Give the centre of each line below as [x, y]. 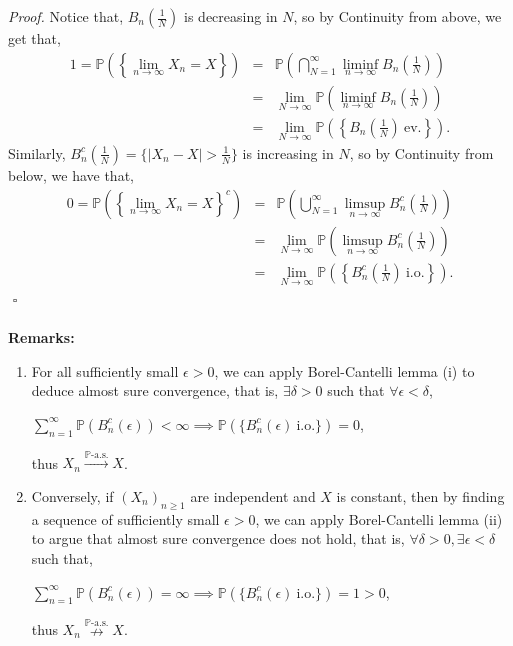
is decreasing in [231, 16]
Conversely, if [72, 495]
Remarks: [41, 337]
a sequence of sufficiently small [125, 518]
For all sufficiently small [105, 370]
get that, [34, 38]
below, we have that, [71, 174]
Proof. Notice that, [66, 16]
